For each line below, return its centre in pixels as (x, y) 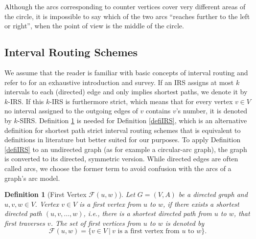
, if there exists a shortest (201, 204)
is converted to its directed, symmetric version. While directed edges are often (121, 159)
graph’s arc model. (32, 178)
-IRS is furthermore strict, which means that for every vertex (141, 101)
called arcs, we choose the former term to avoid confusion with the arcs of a (118, 168)
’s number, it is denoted (211, 111)
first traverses (25, 223)
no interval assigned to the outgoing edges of (71, 111)
